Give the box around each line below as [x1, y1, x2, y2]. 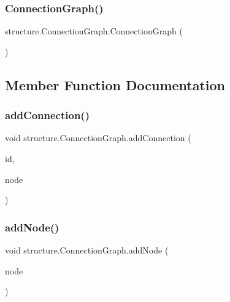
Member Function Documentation [5, 75, 226, 94]
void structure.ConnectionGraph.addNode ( [5, 244, 169, 256]
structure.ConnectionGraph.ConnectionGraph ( [5, 25, 183, 37]
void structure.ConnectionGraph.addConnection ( [5, 131, 191, 144]
